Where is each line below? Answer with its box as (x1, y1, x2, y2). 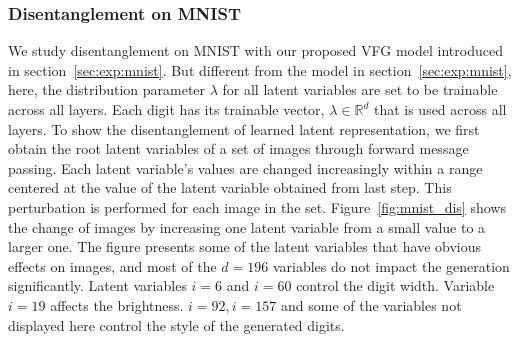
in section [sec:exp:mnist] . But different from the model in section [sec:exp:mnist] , (8, 59, 512, 80)
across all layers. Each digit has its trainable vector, (8, 99, 325, 119)
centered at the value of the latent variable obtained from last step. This (8, 177, 452, 198)
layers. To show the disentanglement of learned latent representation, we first (8, 118, 480, 139)
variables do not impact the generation (272, 255, 510, 276)
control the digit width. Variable (296, 275, 495, 296)
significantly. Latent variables (8, 275, 187, 296)
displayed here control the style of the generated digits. (8, 314, 345, 335)
